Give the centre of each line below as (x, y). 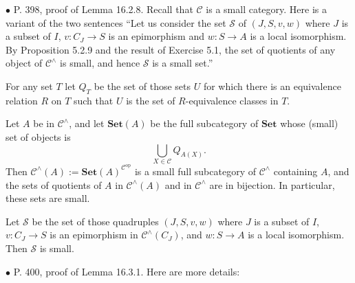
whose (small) (309, 123)
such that (93, 100)
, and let (87, 123)
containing (295, 171)
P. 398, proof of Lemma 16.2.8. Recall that (103, 9)
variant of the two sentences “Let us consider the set (116, 22)
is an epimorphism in (94, 235)
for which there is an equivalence (272, 86)
